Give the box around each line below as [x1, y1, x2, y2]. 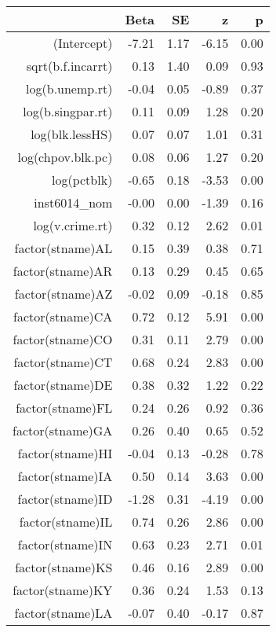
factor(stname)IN [17, 535, 113, 553]
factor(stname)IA [17, 467, 113, 485]
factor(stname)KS [15, 558, 113, 576]
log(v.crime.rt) [33, 216, 113, 234]
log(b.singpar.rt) [23, 102, 113, 120]
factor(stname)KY [13, 581, 113, 599]
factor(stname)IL [19, 513, 113, 531]
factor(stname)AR [13, 262, 113, 280]
